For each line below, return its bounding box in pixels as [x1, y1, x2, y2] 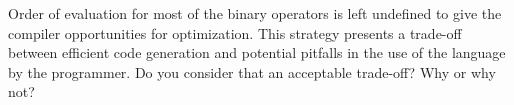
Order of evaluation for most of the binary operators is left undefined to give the [8, 3, 502, 23]
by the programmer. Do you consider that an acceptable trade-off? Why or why [8, 61, 496, 82]
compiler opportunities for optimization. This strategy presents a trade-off [8, 22, 462, 43]
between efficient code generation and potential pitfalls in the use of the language [8, 42, 506, 63]
